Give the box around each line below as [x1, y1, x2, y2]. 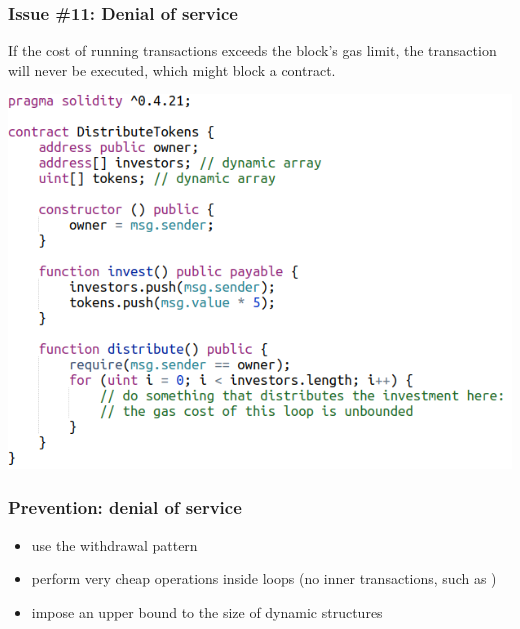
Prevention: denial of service [8, 495, 242, 520]
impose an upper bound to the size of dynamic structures [31, 601, 383, 622]
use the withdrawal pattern [31, 534, 198, 555]
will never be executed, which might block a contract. [8, 59, 336, 80]
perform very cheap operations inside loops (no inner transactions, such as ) [31, 568, 497, 589]
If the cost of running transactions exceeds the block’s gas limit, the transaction [8, 40, 497, 61]
